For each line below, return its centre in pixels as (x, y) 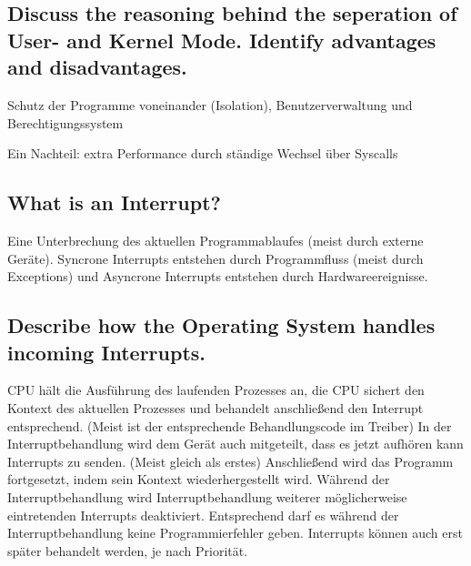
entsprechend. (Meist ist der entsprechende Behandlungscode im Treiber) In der (230, 425)
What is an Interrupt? (114, 202)
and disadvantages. (97, 67)
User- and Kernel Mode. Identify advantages (222, 40)
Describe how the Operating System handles (221, 325)
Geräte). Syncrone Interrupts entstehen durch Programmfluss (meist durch (215, 258)
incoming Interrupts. (107, 352)
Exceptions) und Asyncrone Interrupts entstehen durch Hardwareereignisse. (218, 276)
